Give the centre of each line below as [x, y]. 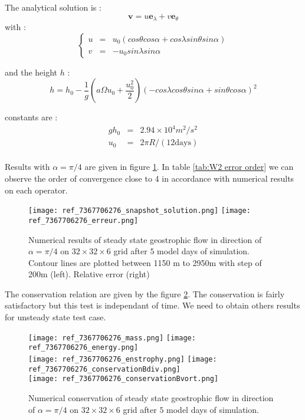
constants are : [31, 117]
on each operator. [36, 190]
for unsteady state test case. [55, 317]
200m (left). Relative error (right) [89, 274]
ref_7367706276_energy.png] [83, 348]
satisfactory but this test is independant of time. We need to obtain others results [152, 305]
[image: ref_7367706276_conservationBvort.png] [124, 379]
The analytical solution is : [53, 7]
